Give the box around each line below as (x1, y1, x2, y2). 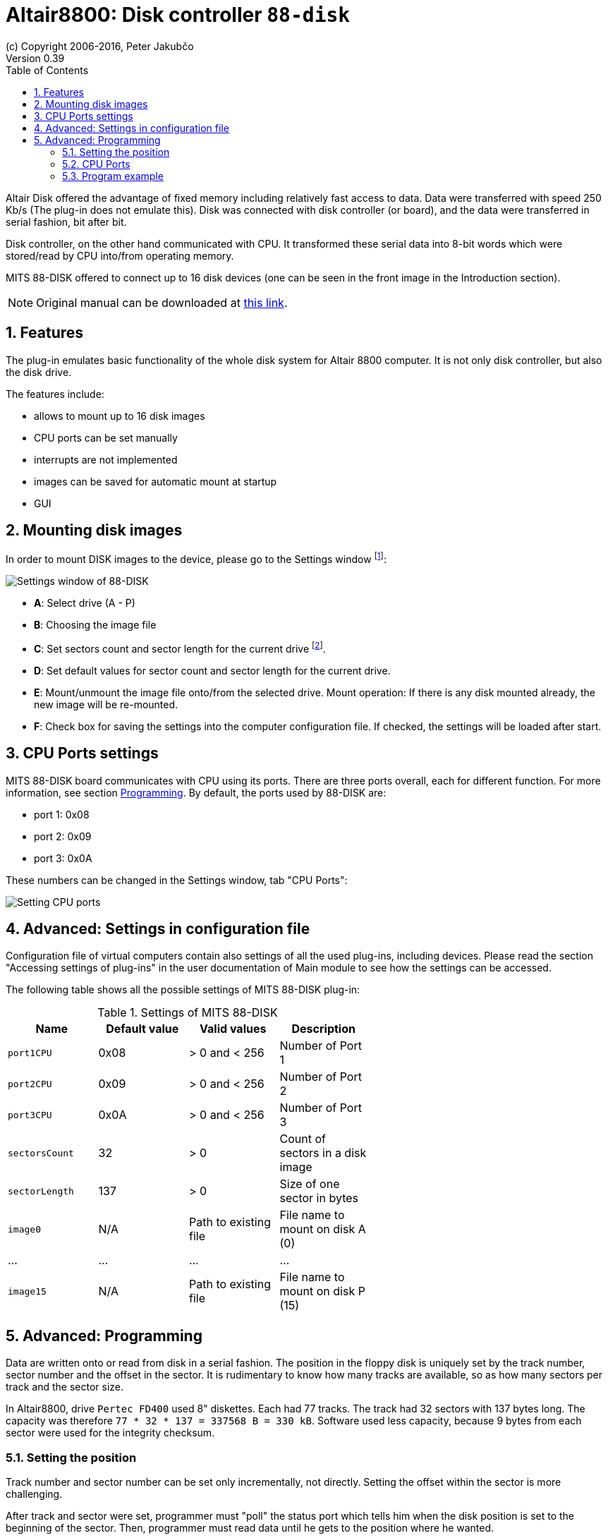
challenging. (6, 1488, 63, 1501)
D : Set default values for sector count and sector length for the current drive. (34, 664, 391, 677)
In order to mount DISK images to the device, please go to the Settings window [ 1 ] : (6, 551, 387, 566)
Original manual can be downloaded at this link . (36, 295, 288, 310)
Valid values (200, 1022, 267, 1036)
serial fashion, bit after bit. (6, 215, 127, 228)
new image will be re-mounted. (34, 698, 178, 710)
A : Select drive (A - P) (34, 597, 135, 610)
